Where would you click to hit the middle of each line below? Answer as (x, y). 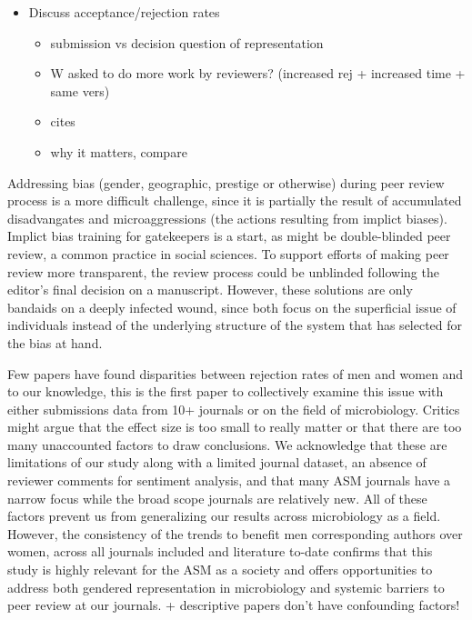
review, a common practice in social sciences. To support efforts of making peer (228, 253)
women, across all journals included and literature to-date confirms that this (220, 551)
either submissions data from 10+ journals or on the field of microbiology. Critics (234, 409)
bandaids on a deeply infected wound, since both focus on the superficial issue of (232, 307)
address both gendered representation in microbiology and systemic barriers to (226, 587)
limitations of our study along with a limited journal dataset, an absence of (217, 462)
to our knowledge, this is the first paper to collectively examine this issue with (226, 391)
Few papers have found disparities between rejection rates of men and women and (236, 373)
